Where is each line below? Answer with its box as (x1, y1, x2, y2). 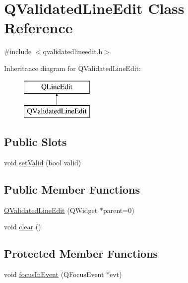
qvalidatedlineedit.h (43, 46, 103, 57)
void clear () (4, 221, 41, 232)
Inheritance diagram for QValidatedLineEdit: (4, 63, 141, 73)
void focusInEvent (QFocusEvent (4, 269, 104, 280)
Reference (4, 17, 73, 38)
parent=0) (103, 205, 134, 215)
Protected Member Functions (4, 246, 158, 261)
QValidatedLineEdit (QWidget (4, 205, 98, 215)
